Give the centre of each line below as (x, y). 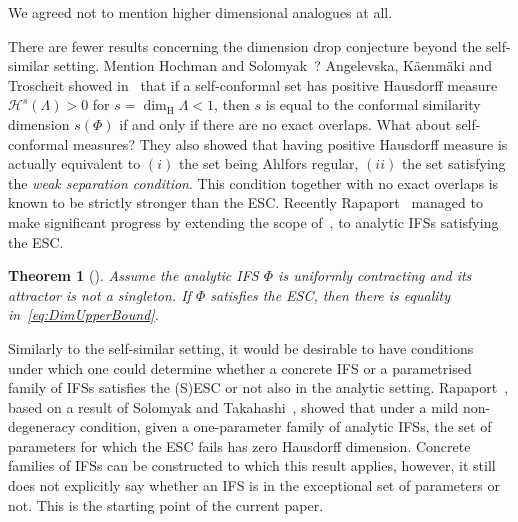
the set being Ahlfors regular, (268, 163)
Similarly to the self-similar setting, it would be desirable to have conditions (241, 347)
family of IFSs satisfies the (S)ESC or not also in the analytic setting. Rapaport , (258, 387)
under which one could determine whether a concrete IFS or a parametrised (240, 367)
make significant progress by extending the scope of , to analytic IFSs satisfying (253, 221)
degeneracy (42, 426)
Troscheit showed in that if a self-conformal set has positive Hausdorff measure (253, 84)
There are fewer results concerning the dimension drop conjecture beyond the (245, 45)
